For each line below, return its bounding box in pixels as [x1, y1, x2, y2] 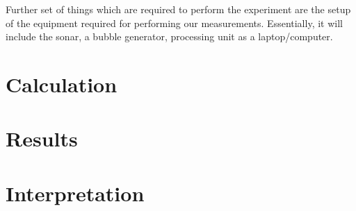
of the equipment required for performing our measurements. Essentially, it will [6, 15, 343, 30]
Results [6, 124, 78, 153]
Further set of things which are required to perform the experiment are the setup [6, 2, 351, 16]
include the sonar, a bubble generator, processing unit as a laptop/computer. [6, 29, 333, 44]
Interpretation [6, 178, 145, 207]
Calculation [6, 69, 118, 98]
